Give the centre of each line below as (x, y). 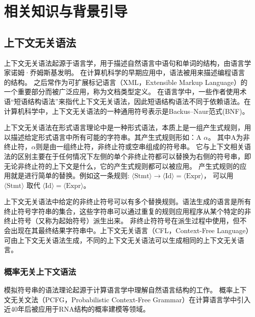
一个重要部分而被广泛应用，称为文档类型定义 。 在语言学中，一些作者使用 (122, 92)
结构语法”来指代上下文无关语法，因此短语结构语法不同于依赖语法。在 (139, 101)
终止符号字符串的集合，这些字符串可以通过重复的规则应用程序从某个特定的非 (127, 211)
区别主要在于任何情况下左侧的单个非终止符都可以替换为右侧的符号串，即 (134, 156)
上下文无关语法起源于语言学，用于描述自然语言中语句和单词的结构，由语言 (124, 63)
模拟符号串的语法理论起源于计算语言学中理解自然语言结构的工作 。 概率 (118, 290)
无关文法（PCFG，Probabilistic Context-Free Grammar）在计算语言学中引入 (130, 299)
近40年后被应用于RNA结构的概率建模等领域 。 (77, 309)
